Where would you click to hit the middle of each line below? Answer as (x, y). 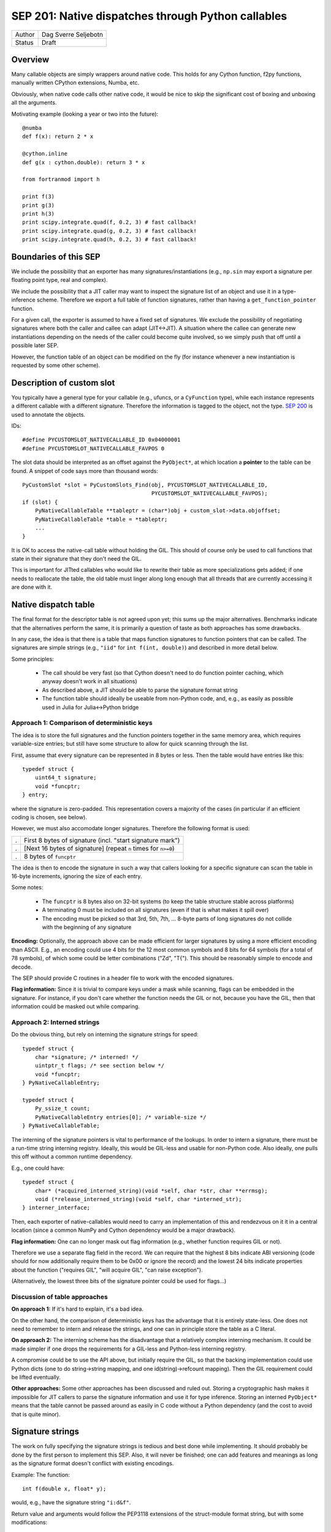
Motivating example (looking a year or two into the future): (85, 114)
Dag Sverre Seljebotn (73, 34)
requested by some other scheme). (56, 365)
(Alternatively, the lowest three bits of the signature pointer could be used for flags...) (119, 1281)
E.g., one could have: (38, 1168)
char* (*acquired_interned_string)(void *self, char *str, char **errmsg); (151, 1191)
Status (24, 42)
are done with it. (32, 587)
